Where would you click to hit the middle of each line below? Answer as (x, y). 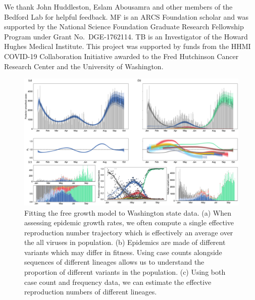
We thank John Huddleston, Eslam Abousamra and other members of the (118, 7)
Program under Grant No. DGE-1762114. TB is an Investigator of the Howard (126, 36)
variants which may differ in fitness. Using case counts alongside (123, 252)
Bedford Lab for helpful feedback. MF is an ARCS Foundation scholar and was (126, 16)
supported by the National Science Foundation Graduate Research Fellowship (124, 27)
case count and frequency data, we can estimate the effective (118, 282)
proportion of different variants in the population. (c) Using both (125, 272)
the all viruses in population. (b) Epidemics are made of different (125, 242)
